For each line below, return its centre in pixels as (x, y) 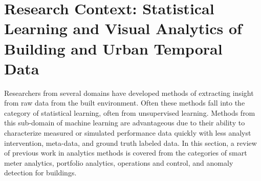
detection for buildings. (40, 173)
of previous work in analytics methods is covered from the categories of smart (126, 153)
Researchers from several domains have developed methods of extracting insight (129, 93)
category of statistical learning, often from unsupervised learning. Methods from (130, 112)
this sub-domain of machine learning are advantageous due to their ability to (125, 123)
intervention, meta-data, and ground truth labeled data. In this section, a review (130, 143)
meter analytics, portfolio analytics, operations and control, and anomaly (119, 162)
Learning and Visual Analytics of (123, 28)
